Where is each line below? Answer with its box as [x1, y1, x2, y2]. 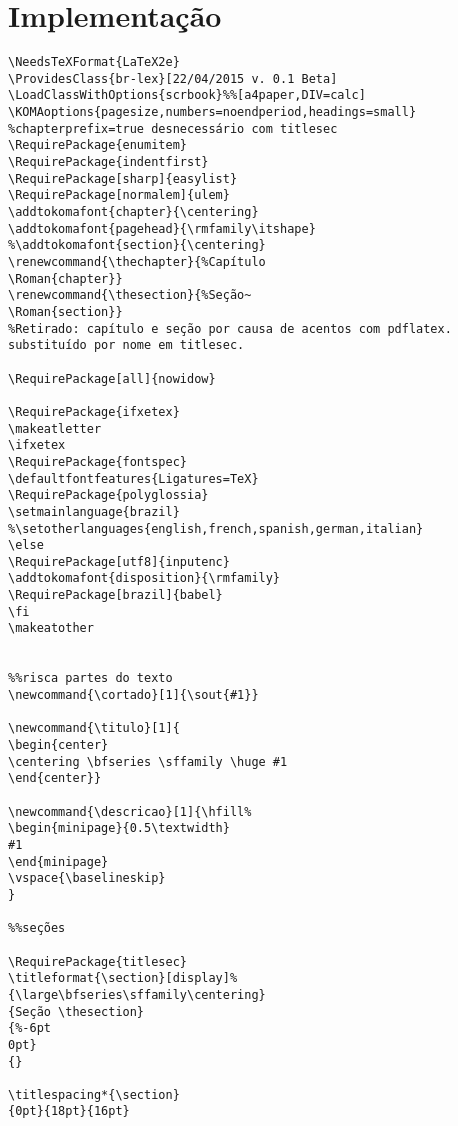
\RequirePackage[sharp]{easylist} [8, 171, 238, 186]
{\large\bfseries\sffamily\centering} [8, 987, 266, 1002]
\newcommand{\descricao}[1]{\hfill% [8, 804, 252, 819]
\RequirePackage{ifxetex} [8, 404, 180, 419]
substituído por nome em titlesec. [8, 338, 245, 353]
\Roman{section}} [8, 304, 123, 319]
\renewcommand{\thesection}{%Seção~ [8, 288, 252, 303]
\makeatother [8, 621, 94, 636]
